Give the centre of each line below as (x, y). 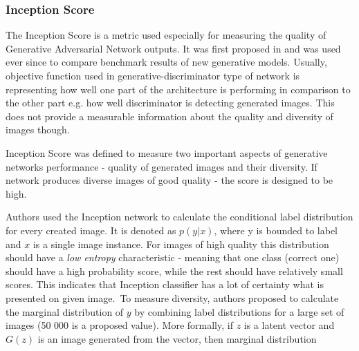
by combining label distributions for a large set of (239, 311)
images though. (38, 130)
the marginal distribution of (65, 311)
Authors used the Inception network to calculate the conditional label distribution (179, 217)
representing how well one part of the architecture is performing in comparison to (178, 89)
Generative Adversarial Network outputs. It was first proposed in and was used (173, 48)
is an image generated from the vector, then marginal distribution (177, 338)
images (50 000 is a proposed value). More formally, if (119, 325)
